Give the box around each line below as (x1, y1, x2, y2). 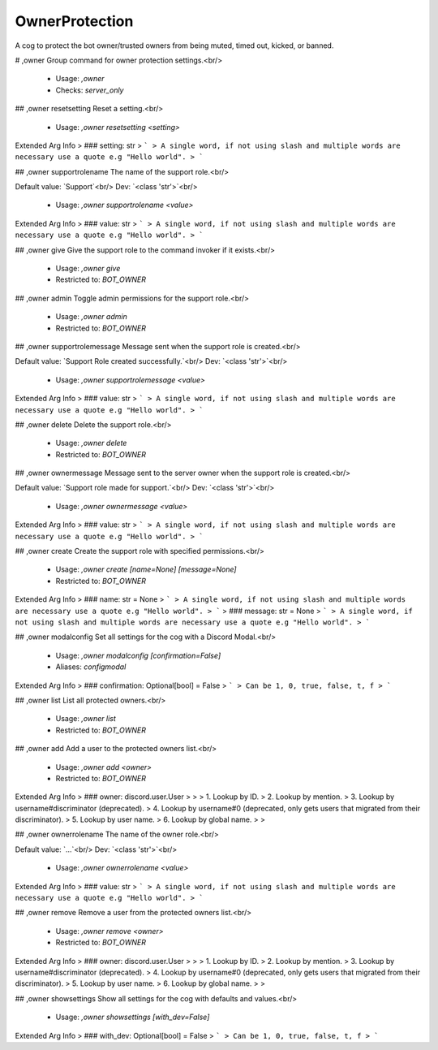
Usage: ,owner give (55, 264, 121, 274)
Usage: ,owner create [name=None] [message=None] (55, 564, 237, 574)
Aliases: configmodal (55, 662, 127, 672)
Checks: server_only (55, 85, 124, 95)
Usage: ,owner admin (55, 312, 127, 322)
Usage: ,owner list (55, 714, 117, 724)
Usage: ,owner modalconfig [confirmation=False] (55, 650, 221, 660)
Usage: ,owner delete (55, 439, 127, 448)
